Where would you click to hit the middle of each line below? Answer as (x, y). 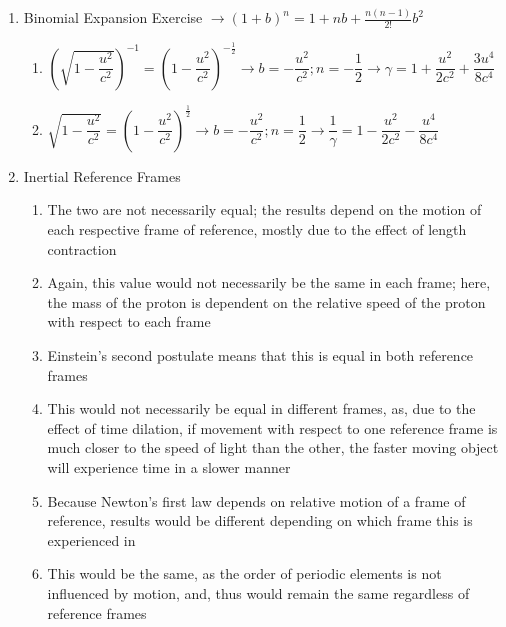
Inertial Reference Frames (102, 175)
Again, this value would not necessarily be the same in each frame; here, (269, 282)
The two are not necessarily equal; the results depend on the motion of (264, 209)
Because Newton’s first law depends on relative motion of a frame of (256, 500)
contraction (82, 248)
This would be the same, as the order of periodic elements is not (244, 573)
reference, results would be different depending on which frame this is (260, 520)
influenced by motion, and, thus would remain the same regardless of (258, 592)
